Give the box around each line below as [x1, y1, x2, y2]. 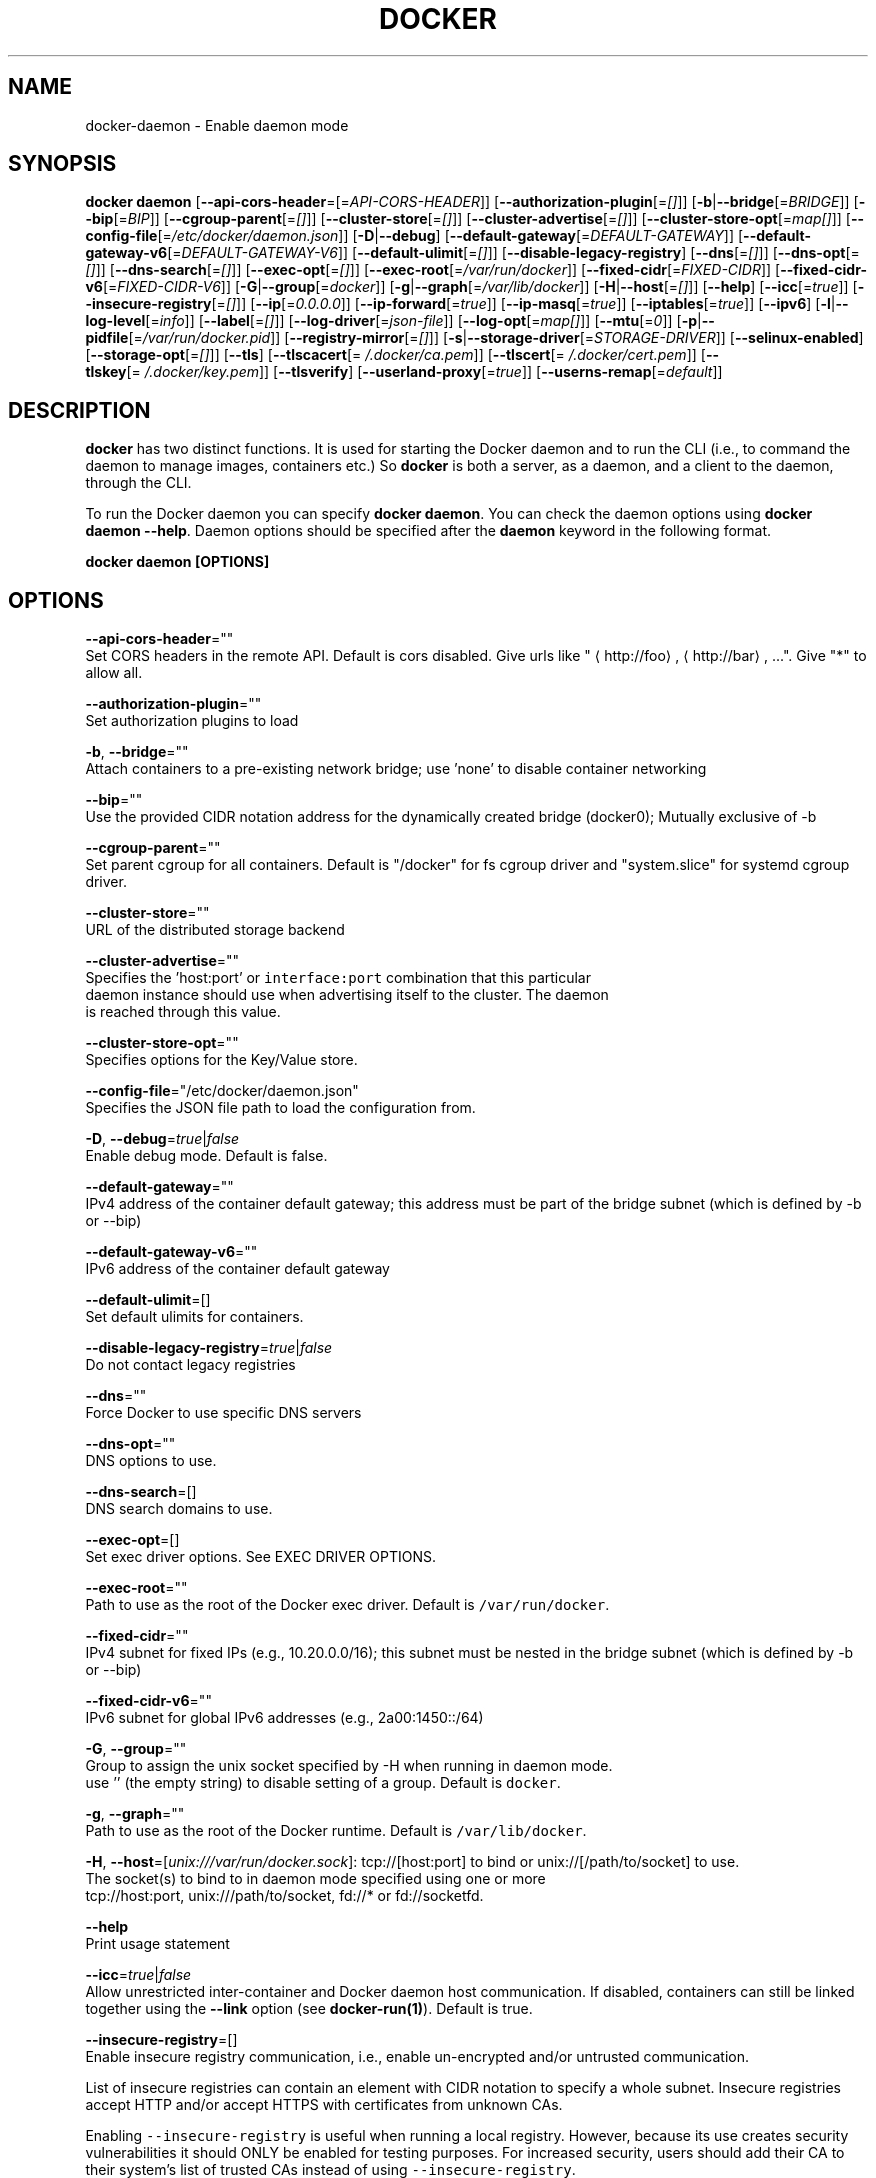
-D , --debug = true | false [85, 1130, 240, 1148]
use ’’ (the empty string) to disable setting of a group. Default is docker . [85, 1774, 561, 1792]
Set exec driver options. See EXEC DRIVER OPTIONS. [85, 1548, 437, 1566]
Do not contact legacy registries [85, 1356, 296, 1374]
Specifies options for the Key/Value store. [85, 1051, 358, 1069]
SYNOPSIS [8, 151, 117, 177]
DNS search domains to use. [85, 1500, 273, 1518]
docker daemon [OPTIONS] [85, 553, 270, 571]
